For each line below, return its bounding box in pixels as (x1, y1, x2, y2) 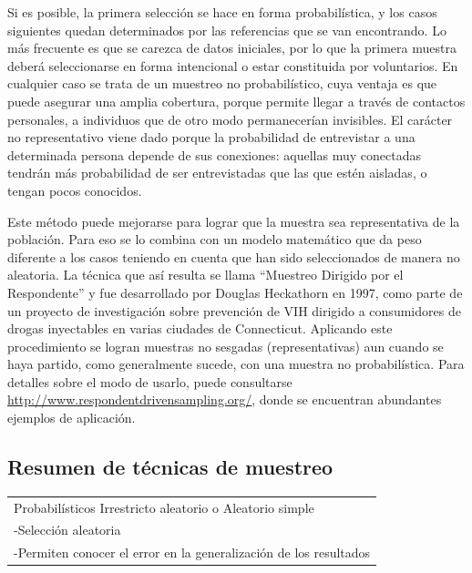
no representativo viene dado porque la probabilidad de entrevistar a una (7, 128, 416, 147)
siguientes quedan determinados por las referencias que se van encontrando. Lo (7, 20, 446, 39)
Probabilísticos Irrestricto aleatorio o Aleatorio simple (14, 497, 314, 517)
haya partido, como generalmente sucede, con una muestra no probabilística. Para (7, 354, 465, 373)
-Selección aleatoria (14, 520, 121, 539)
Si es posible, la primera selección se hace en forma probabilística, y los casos (7, 3, 437, 21)
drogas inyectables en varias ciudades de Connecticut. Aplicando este (7, 319, 393, 338)
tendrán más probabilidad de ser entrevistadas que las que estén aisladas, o (7, 163, 427, 182)
